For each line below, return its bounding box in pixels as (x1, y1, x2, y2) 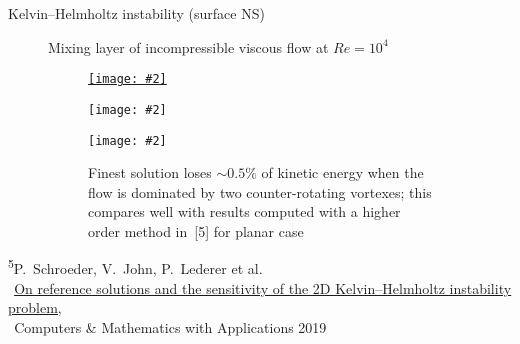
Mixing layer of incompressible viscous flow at (48, 36, 329, 57)
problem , (8, 297, 62, 318)
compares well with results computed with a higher (88, 201, 401, 222)
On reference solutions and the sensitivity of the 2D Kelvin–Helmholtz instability (14, 277, 512, 298)
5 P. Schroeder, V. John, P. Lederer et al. (8, 255, 263, 279)
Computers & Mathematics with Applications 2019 (14, 316, 327, 337)
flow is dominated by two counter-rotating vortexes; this (88, 181, 432, 202)
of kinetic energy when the (261, 162, 424, 183)
